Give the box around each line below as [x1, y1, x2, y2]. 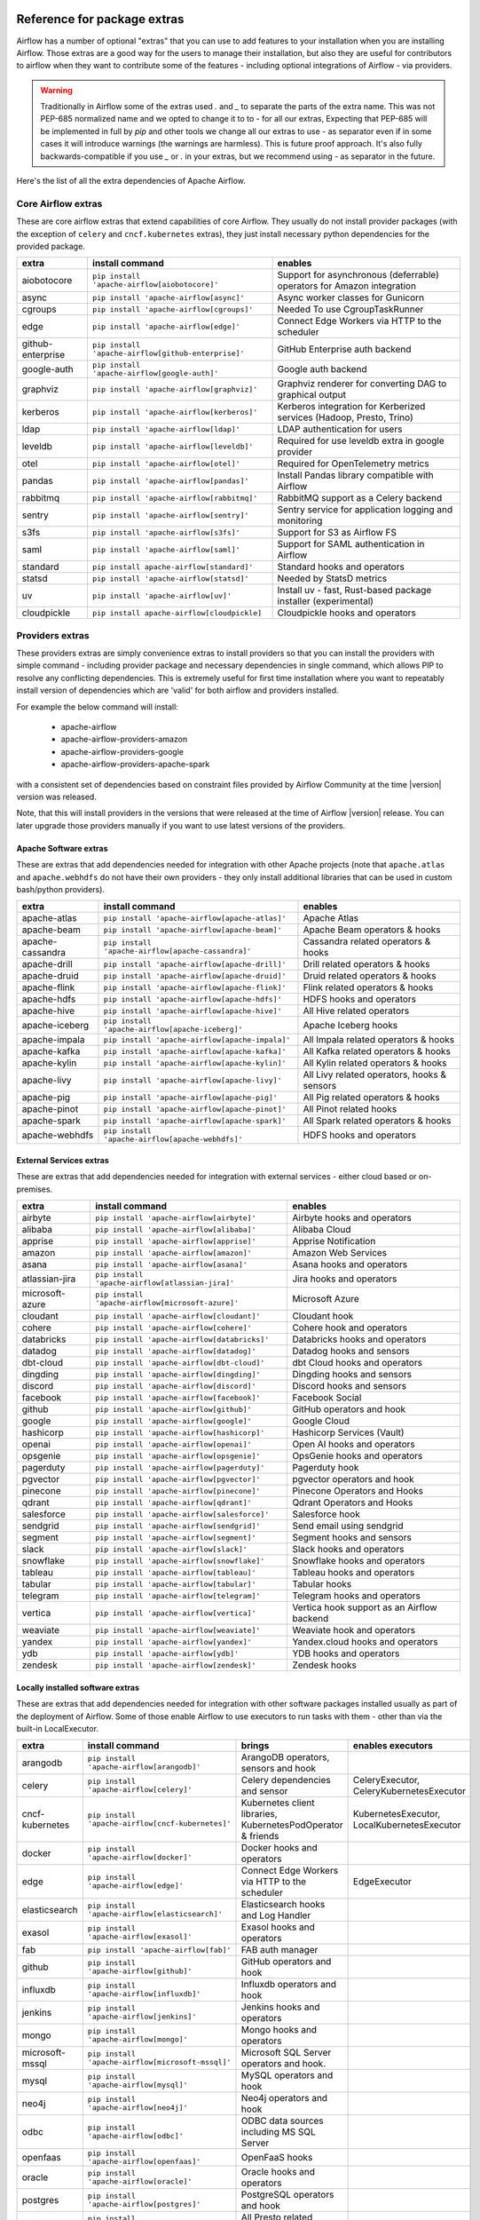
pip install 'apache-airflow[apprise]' [94, 1236, 256, 1246]
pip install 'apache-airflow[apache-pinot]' [103, 1104, 287, 1114]
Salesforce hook [292, 1508, 361, 1520]
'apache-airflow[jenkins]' [87, 2012, 197, 2022]
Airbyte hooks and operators [292, 1212, 412, 1225]
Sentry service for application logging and [277, 503, 453, 516]
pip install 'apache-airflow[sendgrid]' [94, 1521, 261, 1531]
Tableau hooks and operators [292, 1566, 415, 1579]
